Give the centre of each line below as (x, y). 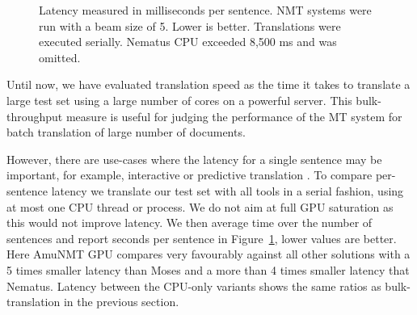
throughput (35, 116)
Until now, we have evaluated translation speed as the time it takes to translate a (208, 84)
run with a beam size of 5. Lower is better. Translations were (190, 25)
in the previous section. (121, 302)
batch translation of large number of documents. (126, 132)
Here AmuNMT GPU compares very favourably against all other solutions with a (208, 254)
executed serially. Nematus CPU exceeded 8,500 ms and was (188, 42)
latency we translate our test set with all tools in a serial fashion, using (227, 190)
